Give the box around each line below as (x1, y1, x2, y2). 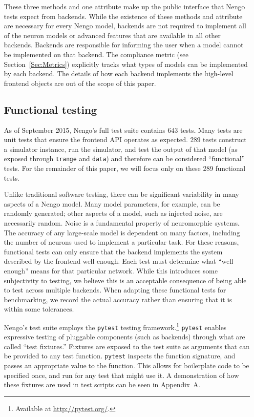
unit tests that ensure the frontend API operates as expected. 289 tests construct (4, 134, 247, 145)
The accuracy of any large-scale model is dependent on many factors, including (4, 227, 240, 237)
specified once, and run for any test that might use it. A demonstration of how (4, 370, 239, 380)
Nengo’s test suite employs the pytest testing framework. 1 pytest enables (4, 320, 227, 332)
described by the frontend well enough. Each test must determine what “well (4, 256, 233, 266)
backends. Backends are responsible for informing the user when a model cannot (4, 40, 244, 50)
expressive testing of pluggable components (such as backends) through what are (4, 332, 245, 342)
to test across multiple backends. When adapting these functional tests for (4, 285, 226, 295)
